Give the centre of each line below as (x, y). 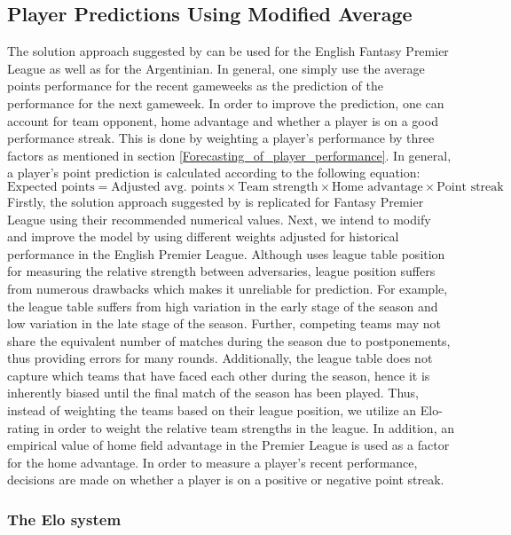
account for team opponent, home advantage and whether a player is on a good (223, 120)
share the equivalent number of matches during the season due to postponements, (229, 340)
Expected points (51, 187)
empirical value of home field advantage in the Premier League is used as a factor (228, 445)
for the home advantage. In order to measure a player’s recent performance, (212, 462)
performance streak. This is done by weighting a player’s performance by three (221, 138)
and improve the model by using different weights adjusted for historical (203, 236)
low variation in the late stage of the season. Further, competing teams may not (224, 323)
